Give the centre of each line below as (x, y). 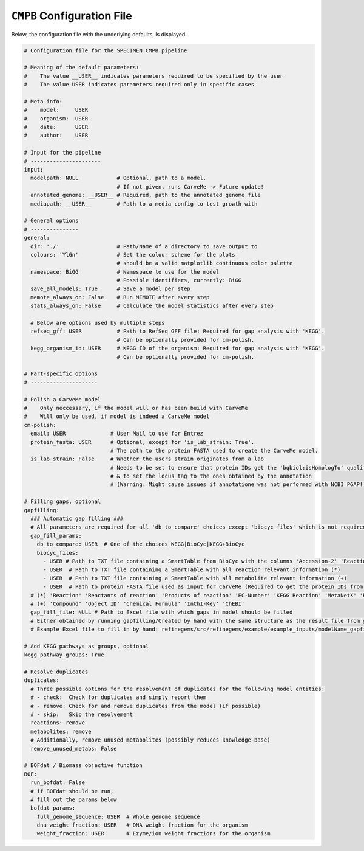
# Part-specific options (61, 374)
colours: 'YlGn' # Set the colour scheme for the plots (133, 255)
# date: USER (56, 127)
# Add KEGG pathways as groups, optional (86, 646)
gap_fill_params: (56, 536)
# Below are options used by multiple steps (98, 323)
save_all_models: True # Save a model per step (110, 289)
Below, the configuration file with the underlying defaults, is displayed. (99, 34)
